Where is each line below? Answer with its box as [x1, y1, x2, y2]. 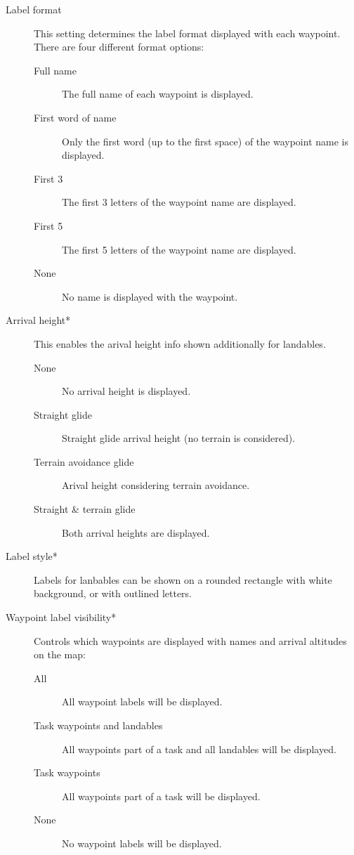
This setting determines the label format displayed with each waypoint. [34, 25, 341, 40]
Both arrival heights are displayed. [62, 525, 210, 540]
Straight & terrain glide [34, 502, 136, 516]
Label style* [6, 549, 58, 563]
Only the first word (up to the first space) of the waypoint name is [62, 133, 348, 148]
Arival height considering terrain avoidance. [62, 478, 250, 492]
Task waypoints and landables [34, 718, 163, 732]
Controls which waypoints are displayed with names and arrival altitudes [34, 633, 347, 648]
